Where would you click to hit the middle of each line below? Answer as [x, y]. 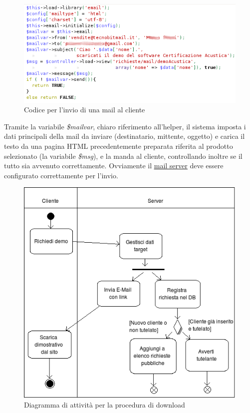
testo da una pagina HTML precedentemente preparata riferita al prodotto [119, 146]
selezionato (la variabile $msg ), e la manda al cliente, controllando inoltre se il [123, 156]
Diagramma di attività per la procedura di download [105, 405]
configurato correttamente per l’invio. [61, 175]
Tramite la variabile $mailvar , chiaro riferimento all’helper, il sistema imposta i [125, 126]
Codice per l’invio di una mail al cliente [85, 110]
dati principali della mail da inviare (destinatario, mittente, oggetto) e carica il [125, 136]
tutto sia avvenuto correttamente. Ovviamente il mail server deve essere [114, 166]
